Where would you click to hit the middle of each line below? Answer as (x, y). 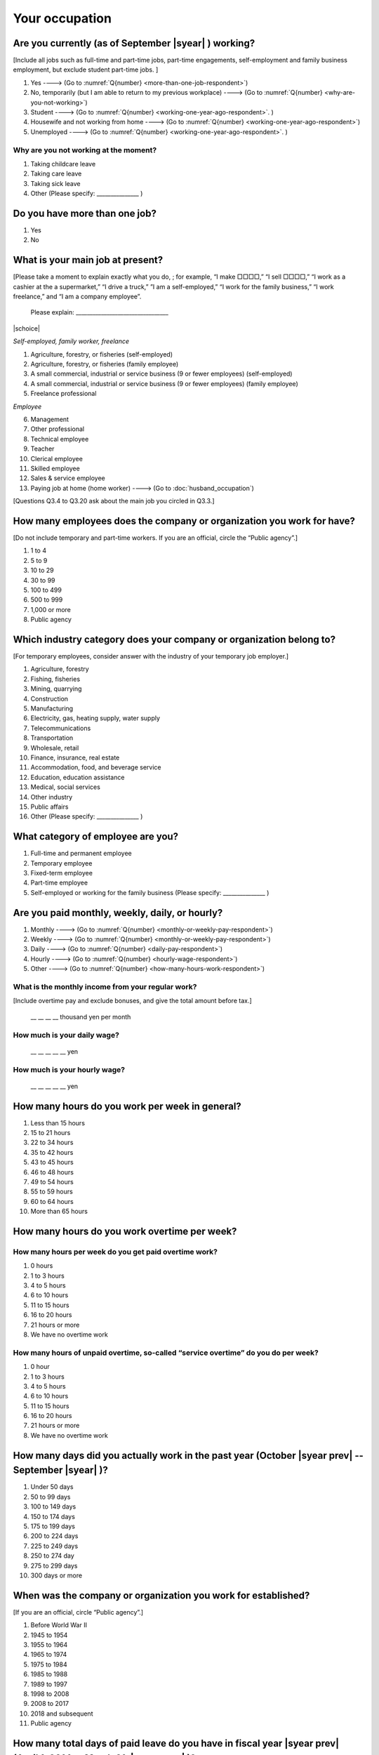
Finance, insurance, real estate (75, 757)
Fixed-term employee (61, 873)
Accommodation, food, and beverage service (96, 767)
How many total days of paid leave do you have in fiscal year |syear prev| (176, 1743)
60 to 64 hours (52, 1201)
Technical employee (60, 439)
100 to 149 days (53, 1506)
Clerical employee (57, 458)
